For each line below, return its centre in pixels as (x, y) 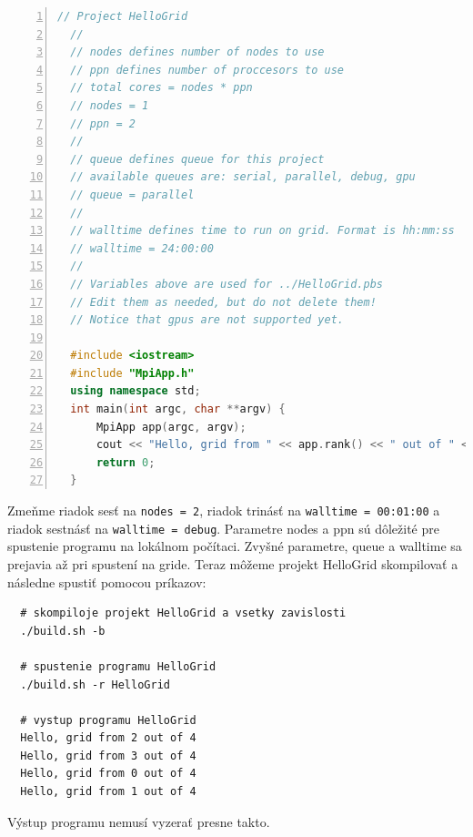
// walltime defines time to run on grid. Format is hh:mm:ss (262, 231)
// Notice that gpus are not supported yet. (207, 320)
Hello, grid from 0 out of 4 (108, 774)
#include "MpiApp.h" (132, 373)
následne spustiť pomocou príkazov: (107, 582)
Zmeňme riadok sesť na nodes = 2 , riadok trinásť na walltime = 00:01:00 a (224, 510)
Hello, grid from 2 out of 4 (108, 738)
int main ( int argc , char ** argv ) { (178, 409)
